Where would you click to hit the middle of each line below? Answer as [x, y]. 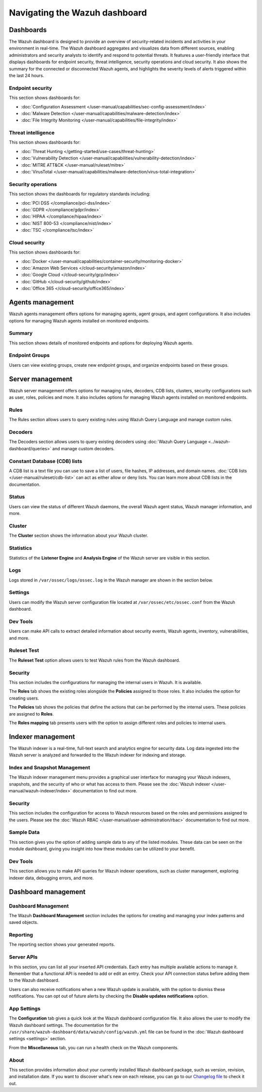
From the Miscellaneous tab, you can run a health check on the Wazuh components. [94, 1047]
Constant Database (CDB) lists [46, 461]
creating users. [24, 698]
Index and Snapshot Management [50, 768]
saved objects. [24, 922]
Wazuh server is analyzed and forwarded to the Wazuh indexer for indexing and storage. [98, 755]
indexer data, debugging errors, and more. [51, 878]
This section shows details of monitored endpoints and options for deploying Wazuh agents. [101, 343]
